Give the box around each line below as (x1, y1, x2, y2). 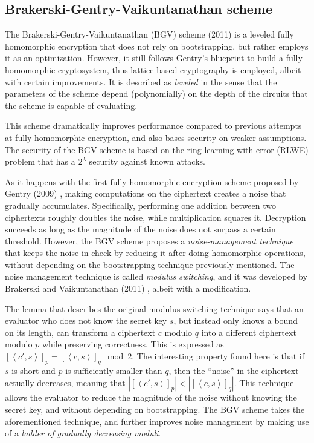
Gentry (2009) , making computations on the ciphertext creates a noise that (5, 187, 286, 200)
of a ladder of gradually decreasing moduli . (5, 427, 161, 439)
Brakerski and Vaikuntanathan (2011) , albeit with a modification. (5, 282, 251, 295)
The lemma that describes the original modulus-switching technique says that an (5, 302, 304, 315)
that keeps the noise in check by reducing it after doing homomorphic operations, (5, 246, 306, 259)
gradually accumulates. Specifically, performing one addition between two (5, 199, 277, 211)
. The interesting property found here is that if (132, 350, 305, 363)
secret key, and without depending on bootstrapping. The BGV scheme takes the (5, 403, 305, 416)
